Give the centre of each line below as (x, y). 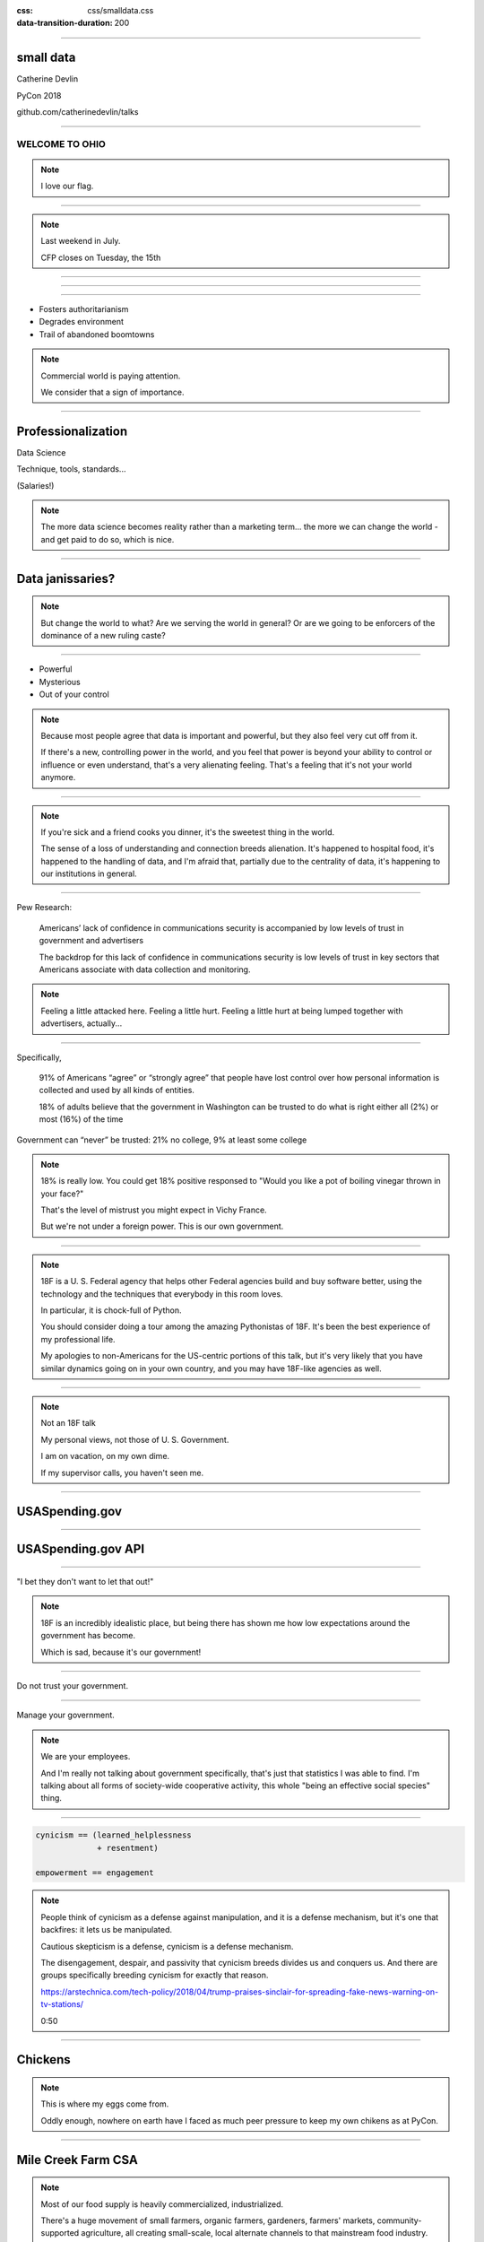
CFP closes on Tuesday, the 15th (101, 257)
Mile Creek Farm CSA (77, 2160)
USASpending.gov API (81, 1549)
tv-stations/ (62, 2004)
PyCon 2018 (39, 95)
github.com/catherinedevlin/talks (78, 112)
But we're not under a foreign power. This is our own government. (162, 1226)
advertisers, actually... (82, 1023)
